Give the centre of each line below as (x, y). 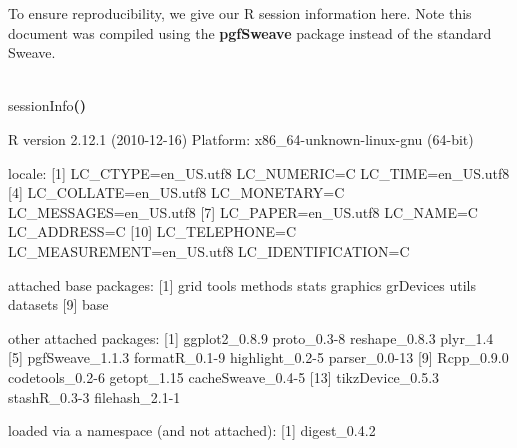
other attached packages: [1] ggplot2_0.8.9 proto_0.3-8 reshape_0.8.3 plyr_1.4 (251, 337)
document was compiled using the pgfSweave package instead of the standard (250, 32)
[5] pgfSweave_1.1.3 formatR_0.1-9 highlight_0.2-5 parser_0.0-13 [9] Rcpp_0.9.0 (258, 357)
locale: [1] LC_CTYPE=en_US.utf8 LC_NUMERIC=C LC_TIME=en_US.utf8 (259, 172)
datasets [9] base (58, 304)
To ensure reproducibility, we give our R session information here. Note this (240, 13)
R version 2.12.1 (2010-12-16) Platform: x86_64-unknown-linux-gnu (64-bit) (241, 138)
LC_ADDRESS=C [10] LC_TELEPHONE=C (152, 231)
